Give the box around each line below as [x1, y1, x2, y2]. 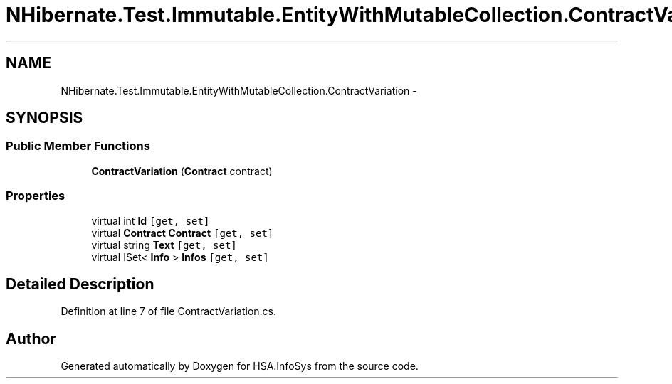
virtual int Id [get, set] [91, 214, 210, 227]
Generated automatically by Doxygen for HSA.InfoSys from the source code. [61, 360, 419, 373]
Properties [6, 188, 65, 203]
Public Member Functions [6, 139, 150, 154]
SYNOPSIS [6, 109, 83, 127]
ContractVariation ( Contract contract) [91, 164, 273, 177]
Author [6, 329, 56, 348]
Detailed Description [6, 274, 154, 293]
